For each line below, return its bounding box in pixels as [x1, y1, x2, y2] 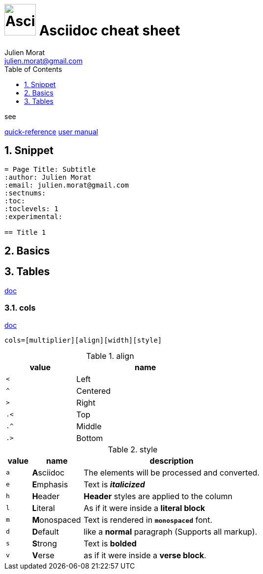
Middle [76, 421, 102, 431]
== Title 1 [4, 228, 46, 236]
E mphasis [32, 479, 68, 489]
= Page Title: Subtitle [4, 165, 96, 173]
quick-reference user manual [4, 127, 98, 136]
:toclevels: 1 [4, 204, 58, 213]
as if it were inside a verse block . [84, 550, 206, 560]
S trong [32, 538, 57, 548]
